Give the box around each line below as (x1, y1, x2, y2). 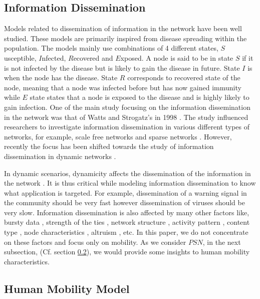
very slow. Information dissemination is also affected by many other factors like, (4, 207, 249, 217)
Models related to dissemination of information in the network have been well (4, 23, 242, 34)
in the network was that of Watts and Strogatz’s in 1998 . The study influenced (4, 111, 248, 122)
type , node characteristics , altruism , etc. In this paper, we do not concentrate (4, 227, 248, 237)
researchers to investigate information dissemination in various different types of (4, 121, 249, 132)
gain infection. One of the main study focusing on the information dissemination (4, 101, 250, 112)
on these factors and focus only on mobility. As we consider (4, 236, 186, 247)
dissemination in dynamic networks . (4, 151, 116, 161)
